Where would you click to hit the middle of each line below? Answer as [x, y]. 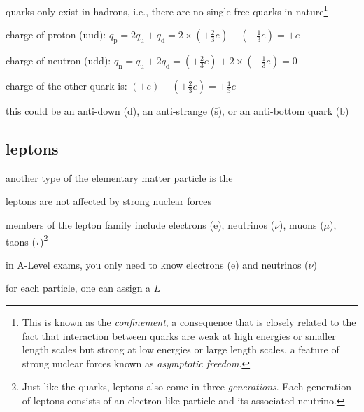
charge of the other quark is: [66, 86]
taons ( [21, 241]
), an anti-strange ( [174, 111]
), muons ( [302, 225]
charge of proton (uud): [56, 35]
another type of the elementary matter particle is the [119, 177]
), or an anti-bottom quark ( [279, 111]
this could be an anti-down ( [66, 111]
